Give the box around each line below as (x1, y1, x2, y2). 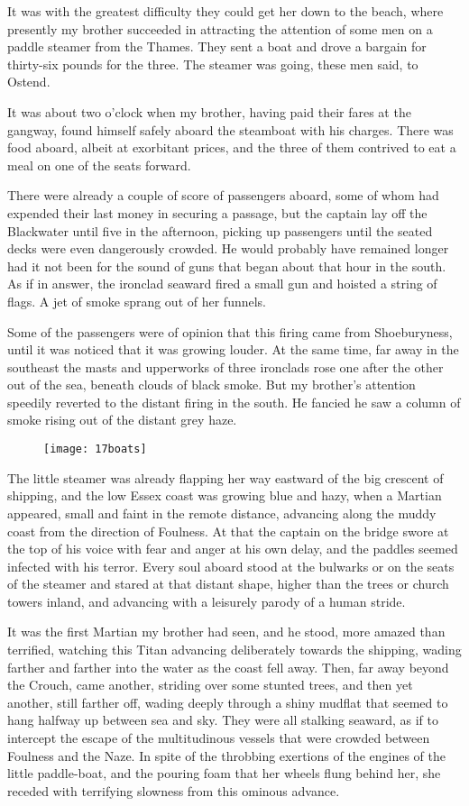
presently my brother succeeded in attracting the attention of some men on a (7, 19, 433, 38)
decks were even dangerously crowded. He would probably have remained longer (7, 239, 449, 258)
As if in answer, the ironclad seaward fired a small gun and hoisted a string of (7, 274, 437, 293)
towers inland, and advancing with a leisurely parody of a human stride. (7, 591, 406, 610)
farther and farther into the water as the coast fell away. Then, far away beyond (7, 657, 449, 676)
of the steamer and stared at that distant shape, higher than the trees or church (7, 574, 449, 593)
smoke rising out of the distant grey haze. (7, 410, 237, 429)
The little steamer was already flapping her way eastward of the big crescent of (7, 468, 444, 487)
